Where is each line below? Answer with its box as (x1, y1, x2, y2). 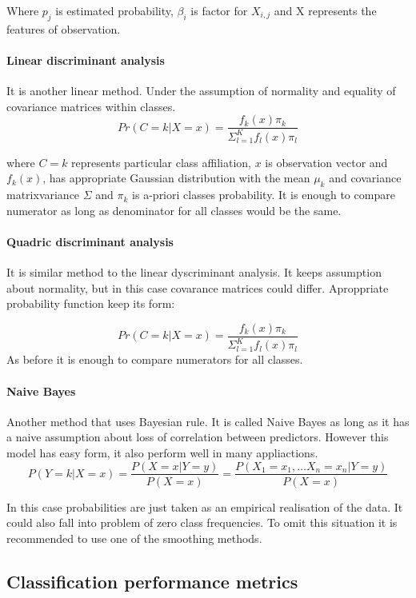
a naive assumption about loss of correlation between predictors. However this (6, 429, 389, 445)
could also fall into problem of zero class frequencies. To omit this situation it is (6, 514, 398, 531)
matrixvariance (6, 186, 80, 203)
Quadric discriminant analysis (6, 233, 174, 249)
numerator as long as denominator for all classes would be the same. (6, 201, 342, 218)
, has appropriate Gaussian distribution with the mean (42, 169, 310, 186)
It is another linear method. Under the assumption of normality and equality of (6, 82, 396, 99)
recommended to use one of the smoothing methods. (6, 529, 262, 546)
